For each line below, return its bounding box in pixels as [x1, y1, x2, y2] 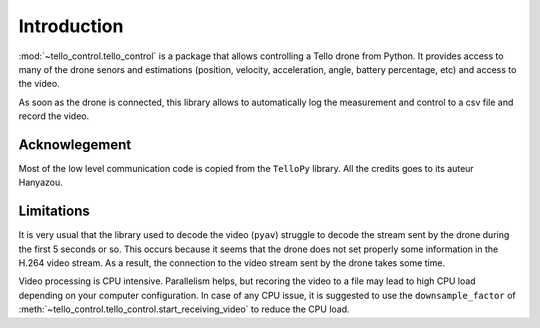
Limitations [18, 203, 90, 220]
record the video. [18, 110, 90, 122]
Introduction [18, 15, 124, 37]
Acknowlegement [18, 136, 132, 153]
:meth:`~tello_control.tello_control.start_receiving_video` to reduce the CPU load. [18, 303, 350, 315]
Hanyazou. [18, 176, 64, 189]
